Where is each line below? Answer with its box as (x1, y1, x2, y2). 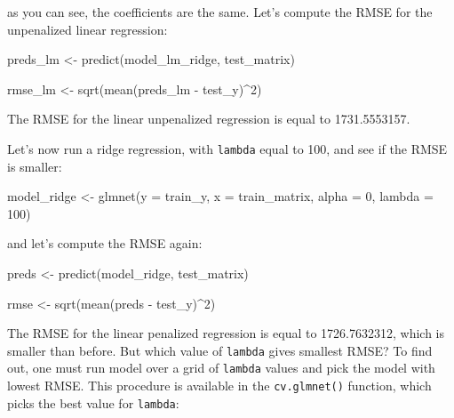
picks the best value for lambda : (7, 393, 179, 412)
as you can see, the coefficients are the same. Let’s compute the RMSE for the (7, 3, 433, 20)
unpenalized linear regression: (7, 20, 168, 38)
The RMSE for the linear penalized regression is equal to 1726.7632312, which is (7, 324, 445, 342)
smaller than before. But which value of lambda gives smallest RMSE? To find (7, 341, 433, 359)
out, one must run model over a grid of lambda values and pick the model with (7, 358, 435, 377)
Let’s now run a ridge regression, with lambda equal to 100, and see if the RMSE (7, 139, 448, 157)
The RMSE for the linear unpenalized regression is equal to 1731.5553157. (7, 109, 410, 128)
